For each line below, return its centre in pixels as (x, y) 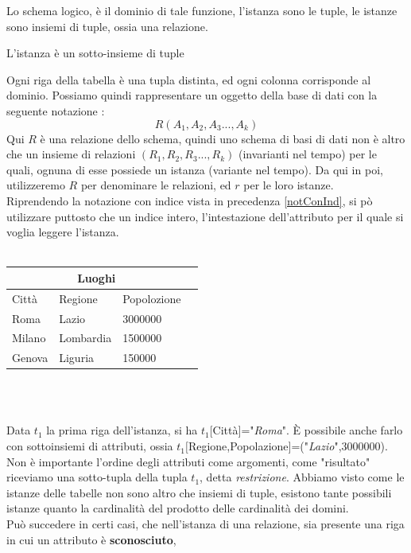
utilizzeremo (36, 185)
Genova (30, 358)
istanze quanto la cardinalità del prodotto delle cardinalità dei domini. (178, 508)
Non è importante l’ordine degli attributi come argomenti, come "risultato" (188, 461)
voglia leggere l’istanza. (63, 232)
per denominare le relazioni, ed (156, 185)
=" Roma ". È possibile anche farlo (322, 430)
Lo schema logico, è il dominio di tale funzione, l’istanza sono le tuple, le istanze (202, 10)
